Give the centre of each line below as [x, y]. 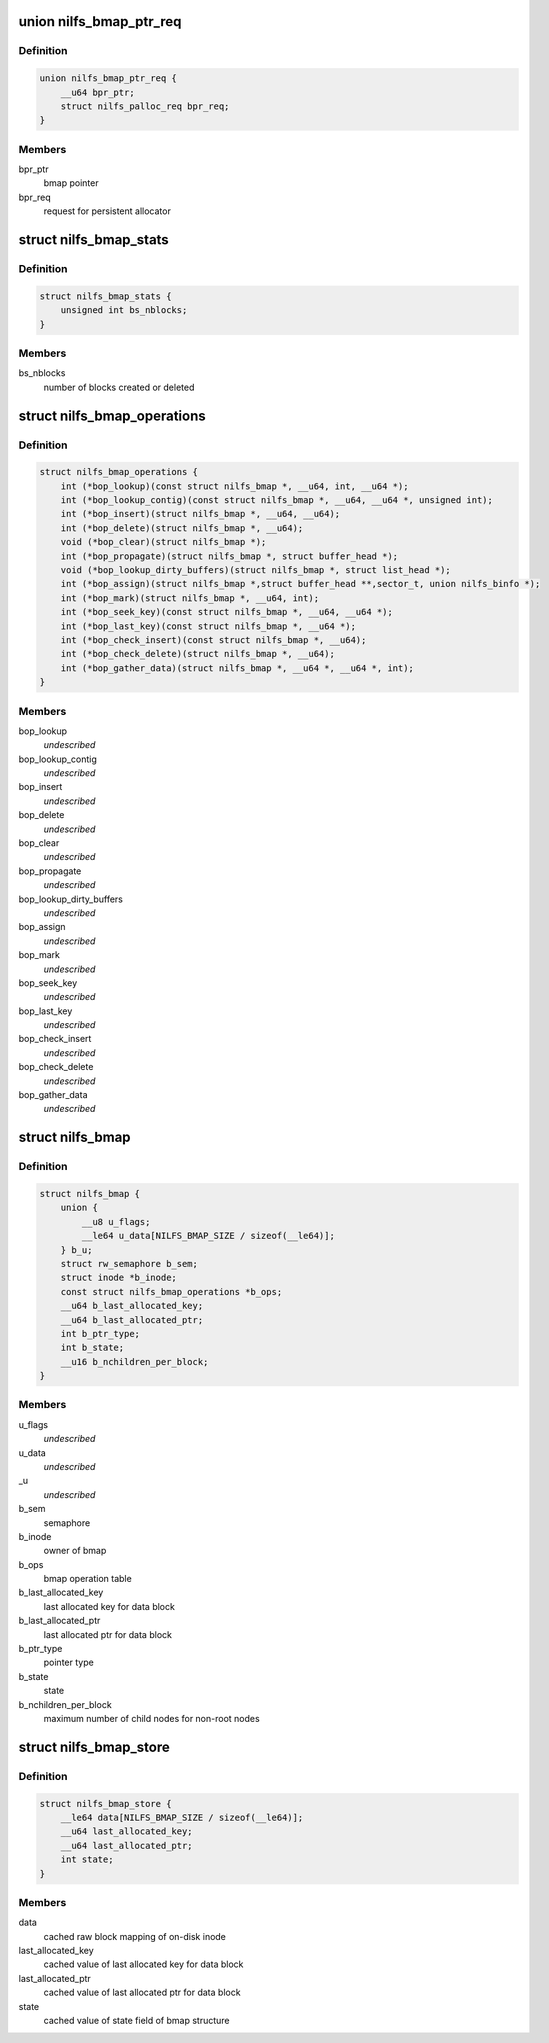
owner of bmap [75, 1551]
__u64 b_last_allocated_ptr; [132, 1319]
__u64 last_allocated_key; [127, 1831]
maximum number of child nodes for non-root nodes [151, 1718]
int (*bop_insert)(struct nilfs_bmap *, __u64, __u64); [200, 514]
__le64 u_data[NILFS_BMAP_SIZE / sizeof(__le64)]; [208, 1236]
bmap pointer [71, 183]
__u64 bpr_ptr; [97, 92]
